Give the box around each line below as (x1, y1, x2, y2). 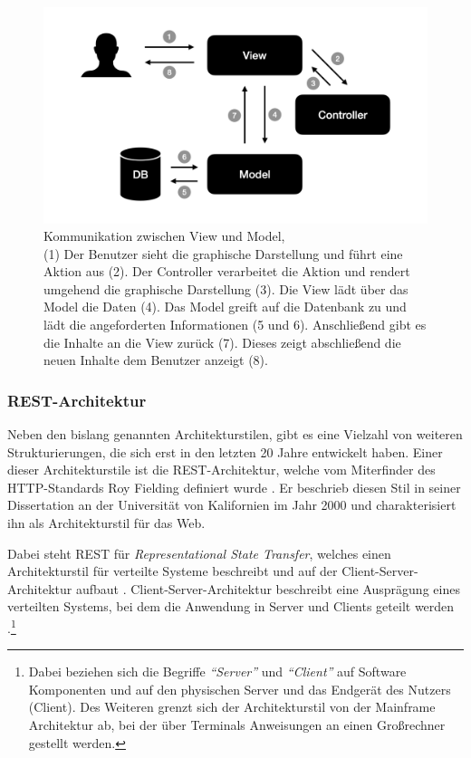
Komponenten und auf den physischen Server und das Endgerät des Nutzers (28, 679, 451, 698)
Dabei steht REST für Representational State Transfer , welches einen (7, 543, 391, 562)
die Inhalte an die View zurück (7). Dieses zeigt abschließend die (43, 332, 401, 351)
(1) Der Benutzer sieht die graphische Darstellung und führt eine (43, 244, 403, 263)
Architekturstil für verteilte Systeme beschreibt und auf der (7, 561, 338, 580)
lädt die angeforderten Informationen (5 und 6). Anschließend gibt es (43, 315, 427, 334)
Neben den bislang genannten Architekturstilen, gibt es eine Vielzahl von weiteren (7, 425, 463, 444)
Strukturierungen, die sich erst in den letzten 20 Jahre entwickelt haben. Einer (7, 442, 443, 461)
